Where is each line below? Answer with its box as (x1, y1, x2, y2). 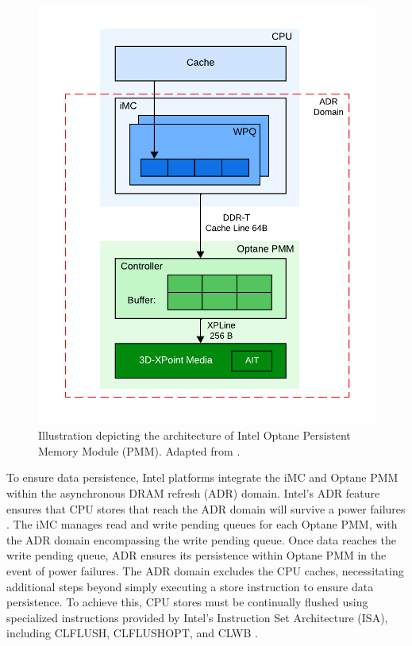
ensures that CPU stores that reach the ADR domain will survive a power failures (6, 500, 406, 517)
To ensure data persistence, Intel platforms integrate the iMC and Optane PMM (6, 469, 399, 486)
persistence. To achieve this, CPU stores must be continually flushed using (6, 594, 368, 610)
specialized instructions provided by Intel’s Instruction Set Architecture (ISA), (6, 609, 388, 625)
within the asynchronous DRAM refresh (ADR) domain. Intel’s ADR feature (6, 484, 380, 501)
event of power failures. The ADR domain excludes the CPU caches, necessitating (6, 562, 404, 579)
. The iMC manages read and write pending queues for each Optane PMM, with (6, 516, 398, 533)
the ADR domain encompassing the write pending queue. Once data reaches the (6, 531, 397, 548)
